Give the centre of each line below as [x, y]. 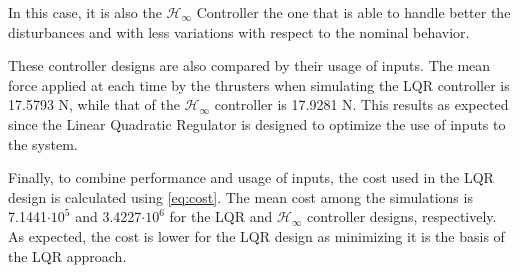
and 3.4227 [108, 216]
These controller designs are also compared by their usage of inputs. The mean [249, 65]
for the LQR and [221, 216]
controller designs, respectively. [402, 216]
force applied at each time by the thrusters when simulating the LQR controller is [259, 84]
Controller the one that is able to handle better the [353, 12]
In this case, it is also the [85, 12]
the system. [43, 143]
